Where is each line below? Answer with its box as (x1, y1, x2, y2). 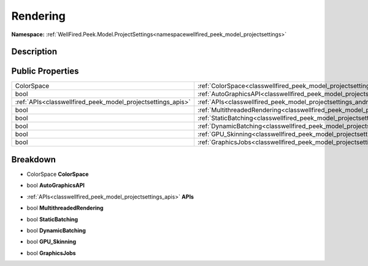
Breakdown (11, 154, 56, 165)
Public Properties (11, 66, 79, 77)
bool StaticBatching (26, 215, 79, 223)
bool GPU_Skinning (26, 238, 77, 245)
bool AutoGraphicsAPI (26, 181, 85, 189)
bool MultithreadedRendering (26, 204, 104, 211)
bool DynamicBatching (26, 227, 86, 234)
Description (11, 47, 58, 57)
